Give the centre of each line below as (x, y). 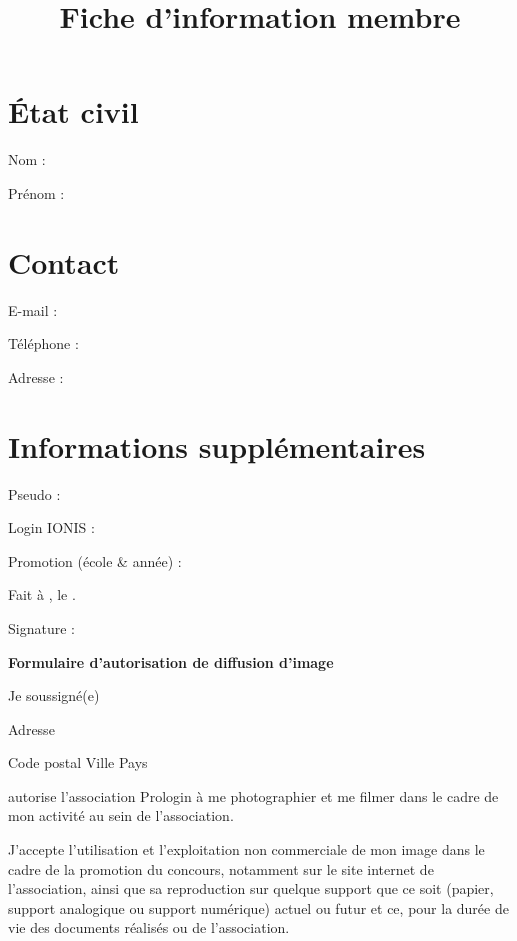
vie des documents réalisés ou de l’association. (149, 927)
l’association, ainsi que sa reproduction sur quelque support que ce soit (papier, (251, 888)
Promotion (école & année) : (95, 560)
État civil (73, 111)
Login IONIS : (51, 527)
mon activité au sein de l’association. (121, 815)
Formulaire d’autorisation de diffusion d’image (171, 661)
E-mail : (33, 309)
